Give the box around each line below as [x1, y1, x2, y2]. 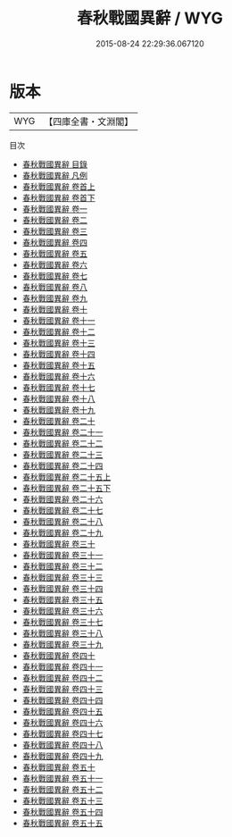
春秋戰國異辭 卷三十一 [21, 549, 104, 560]
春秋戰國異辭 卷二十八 [21, 515, 104, 527]
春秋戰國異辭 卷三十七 [21, 616, 104, 627]
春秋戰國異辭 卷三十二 [21, 560, 104, 572]
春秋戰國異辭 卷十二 [21, 326, 95, 337]
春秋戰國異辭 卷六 [21, 259, 87, 270]
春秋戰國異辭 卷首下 [21, 192, 95, 203]
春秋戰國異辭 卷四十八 [21, 739, 104, 750]
